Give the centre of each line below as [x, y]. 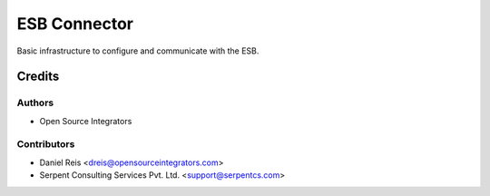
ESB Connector [75, 24]
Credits [38, 77]
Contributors [46, 144]
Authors [35, 103]
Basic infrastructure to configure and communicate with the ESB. [138, 51]
